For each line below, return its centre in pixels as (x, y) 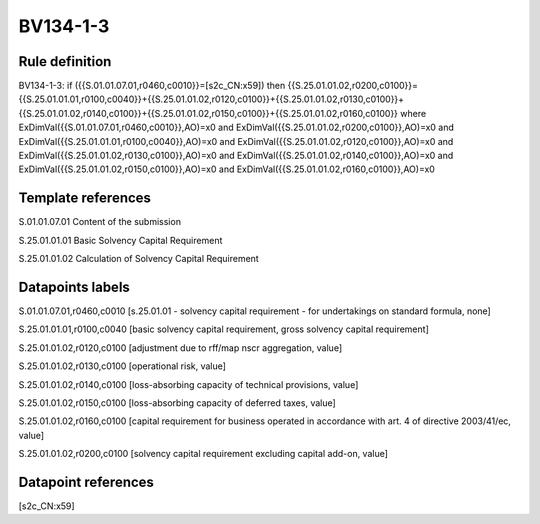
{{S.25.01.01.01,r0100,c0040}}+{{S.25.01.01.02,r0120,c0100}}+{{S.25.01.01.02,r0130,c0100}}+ (211, 99)
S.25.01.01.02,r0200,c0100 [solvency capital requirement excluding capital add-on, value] (203, 454)
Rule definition (65, 61)
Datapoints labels (74, 286)
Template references (85, 198)
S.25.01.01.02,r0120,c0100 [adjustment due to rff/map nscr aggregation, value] (180, 347)
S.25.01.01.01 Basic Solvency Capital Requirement (120, 240)
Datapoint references (86, 481)
